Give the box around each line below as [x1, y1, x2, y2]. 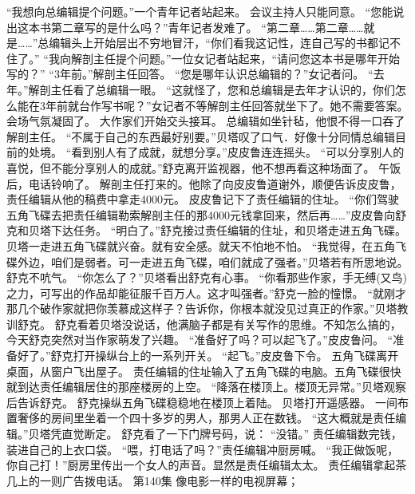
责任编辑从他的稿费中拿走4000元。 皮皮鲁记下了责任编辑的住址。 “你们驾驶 [6, 191, 399, 207]
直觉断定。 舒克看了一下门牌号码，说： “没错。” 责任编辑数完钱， [61, 425, 402, 442]
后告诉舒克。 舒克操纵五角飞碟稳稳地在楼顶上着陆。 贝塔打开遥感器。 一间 [6, 393, 397, 410]
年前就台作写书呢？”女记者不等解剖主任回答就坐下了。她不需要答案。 [45, 97, 409, 113]
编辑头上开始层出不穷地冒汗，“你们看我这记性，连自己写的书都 [49, 34, 378, 51]
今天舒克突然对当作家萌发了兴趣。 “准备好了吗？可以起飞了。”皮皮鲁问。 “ [6, 331, 393, 348]
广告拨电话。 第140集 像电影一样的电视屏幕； [61, 472, 299, 488]
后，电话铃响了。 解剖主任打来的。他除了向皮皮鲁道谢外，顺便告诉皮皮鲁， [6, 175, 401, 192]
